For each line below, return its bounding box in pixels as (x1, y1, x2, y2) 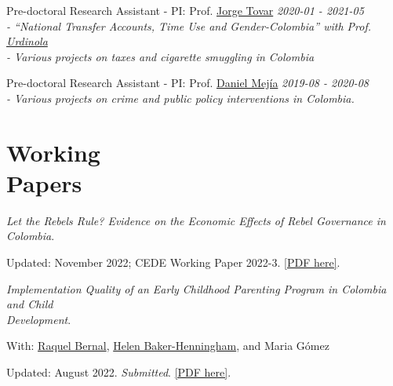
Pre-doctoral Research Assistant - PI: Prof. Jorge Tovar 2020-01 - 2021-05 (6, 2, 364, 18)
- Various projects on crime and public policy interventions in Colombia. (6, 89, 355, 106)
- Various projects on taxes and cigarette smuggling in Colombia (6, 48, 315, 64)
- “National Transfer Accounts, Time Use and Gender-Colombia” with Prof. (6, 17, 371, 34)
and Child (6, 296, 53, 312)
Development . (6, 311, 71, 327)
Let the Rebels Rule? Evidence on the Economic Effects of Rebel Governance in (6, 212, 386, 228)
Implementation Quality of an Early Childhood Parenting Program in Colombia (6, 280, 387, 297)
